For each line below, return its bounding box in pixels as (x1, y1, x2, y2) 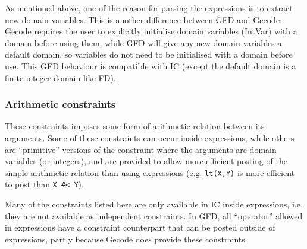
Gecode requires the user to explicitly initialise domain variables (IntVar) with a (5, 25, 297, 37)
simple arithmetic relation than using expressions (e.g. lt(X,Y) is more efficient (5, 166, 295, 178)
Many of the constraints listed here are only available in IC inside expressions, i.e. (5, 198, 303, 210)
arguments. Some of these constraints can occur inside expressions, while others (5, 131, 295, 143)
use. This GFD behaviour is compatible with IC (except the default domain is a (5, 59, 296, 72)
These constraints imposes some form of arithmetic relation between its (5, 120, 265, 132)
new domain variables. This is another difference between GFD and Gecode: (5, 13, 283, 25)
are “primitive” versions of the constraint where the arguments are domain (5, 143, 277, 155)
